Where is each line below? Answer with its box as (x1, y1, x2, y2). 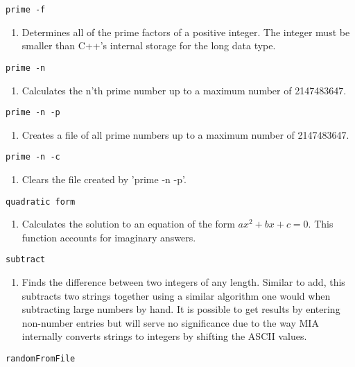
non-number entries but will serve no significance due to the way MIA (21, 315, 319, 330)
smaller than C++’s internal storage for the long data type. (21, 38, 276, 53)
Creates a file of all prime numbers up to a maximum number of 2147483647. (21, 127, 349, 142)
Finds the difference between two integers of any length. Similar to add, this (21, 275, 345, 289)
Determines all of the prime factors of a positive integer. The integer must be (21, 24, 350, 39)
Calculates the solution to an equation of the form (21, 216, 235, 231)
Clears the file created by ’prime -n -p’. (21, 172, 187, 186)
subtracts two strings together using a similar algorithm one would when (21, 288, 331, 302)
